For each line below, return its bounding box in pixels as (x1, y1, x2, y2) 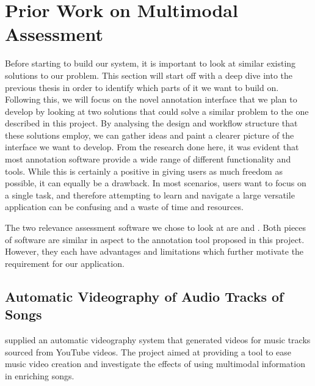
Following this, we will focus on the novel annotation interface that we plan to (5, 93, 297, 106)
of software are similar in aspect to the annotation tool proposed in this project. (5, 233, 305, 246)
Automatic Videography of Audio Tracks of (5, 286, 284, 305)
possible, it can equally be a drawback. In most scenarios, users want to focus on (5, 177, 306, 189)
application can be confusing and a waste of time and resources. (5, 200, 244, 213)
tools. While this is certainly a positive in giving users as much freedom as (5, 164, 283, 177)
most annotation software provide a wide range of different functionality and (5, 153, 291, 166)
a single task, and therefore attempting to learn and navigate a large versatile (5, 188, 295, 201)
